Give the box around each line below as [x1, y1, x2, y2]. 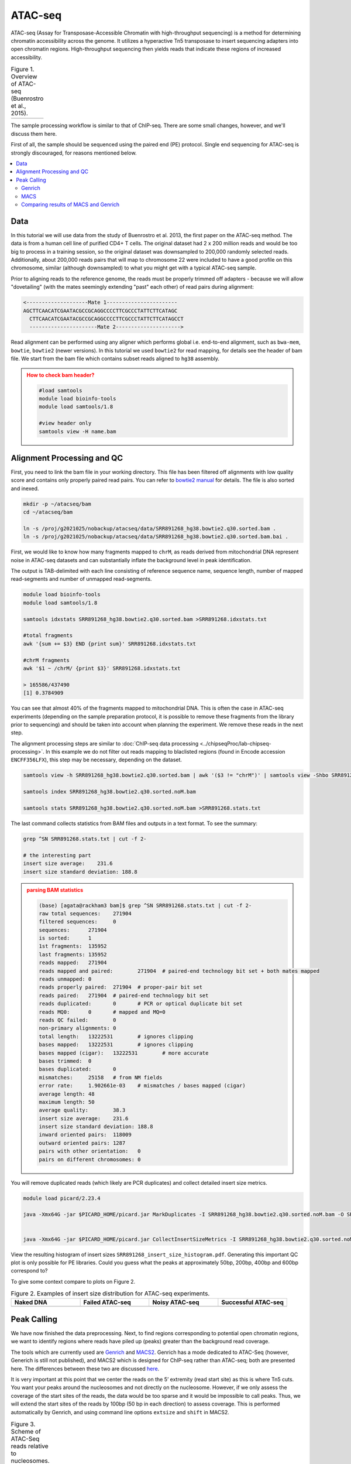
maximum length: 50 [39, 1099, 95, 1105]
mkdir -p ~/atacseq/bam [23, 501, 92, 507]
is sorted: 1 [39, 935, 92, 942]
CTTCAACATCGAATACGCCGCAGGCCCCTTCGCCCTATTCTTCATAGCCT [29, 316, 184, 322]
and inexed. [11, 485, 39, 492]
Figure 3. [11, 1420, 36, 1428]
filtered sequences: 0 [39, 918, 116, 925]
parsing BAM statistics [26, 886, 84, 893]
